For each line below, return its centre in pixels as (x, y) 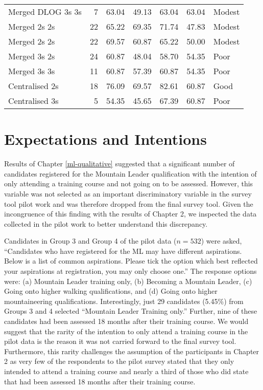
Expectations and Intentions (105, 139)
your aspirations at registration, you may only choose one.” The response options (130, 271)
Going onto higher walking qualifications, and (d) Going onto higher (111, 291)
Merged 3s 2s (32, 56)
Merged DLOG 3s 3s (45, 12)
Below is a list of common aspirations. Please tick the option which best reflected (131, 261)
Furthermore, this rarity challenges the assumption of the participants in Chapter (132, 351)
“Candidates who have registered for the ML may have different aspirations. (123, 251)
